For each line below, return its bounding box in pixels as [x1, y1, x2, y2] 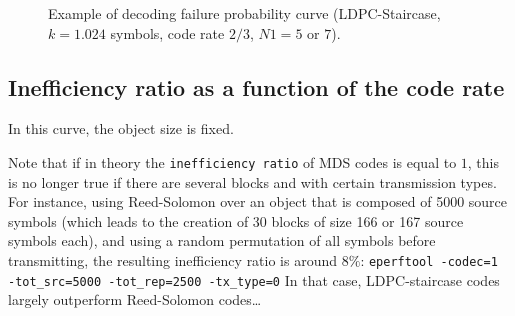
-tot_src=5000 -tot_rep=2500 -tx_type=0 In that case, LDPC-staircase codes [8, 269, 500, 290]
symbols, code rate [110, 22, 225, 43]
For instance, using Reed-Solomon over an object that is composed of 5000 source [8, 191, 508, 212]
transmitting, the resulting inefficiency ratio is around [8, 250, 338, 271]
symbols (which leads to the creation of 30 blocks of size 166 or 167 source [8, 210, 464, 231]
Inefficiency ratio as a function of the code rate [8, 71, 505, 102]
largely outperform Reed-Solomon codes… [8, 289, 262, 310]
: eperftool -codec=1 [360, 250, 498, 271]
